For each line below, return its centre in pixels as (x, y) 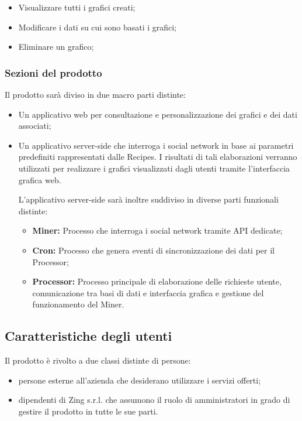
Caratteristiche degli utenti (88, 336)
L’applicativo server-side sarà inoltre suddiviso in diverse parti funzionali (148, 199)
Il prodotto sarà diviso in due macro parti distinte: (95, 94)
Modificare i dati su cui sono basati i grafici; (98, 27)
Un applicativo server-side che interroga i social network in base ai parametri (156, 145)
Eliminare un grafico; (56, 47)
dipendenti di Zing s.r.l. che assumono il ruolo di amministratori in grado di (154, 400)
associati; (35, 126)
